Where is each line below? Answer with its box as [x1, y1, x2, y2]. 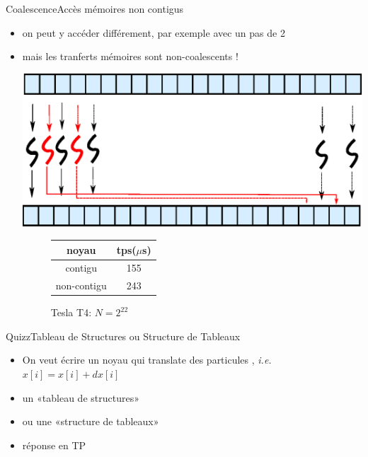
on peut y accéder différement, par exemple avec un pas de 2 [22, 25, 285, 40]
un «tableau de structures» [22, 390, 139, 405]
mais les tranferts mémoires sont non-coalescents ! [22, 49, 238, 64]
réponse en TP [22, 437, 86, 452]
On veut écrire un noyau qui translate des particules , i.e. [22, 352, 272, 367]
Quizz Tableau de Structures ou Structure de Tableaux [6, 328, 241, 343]
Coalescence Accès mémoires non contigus [6, 1, 184, 16]
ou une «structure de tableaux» [22, 414, 159, 429]
